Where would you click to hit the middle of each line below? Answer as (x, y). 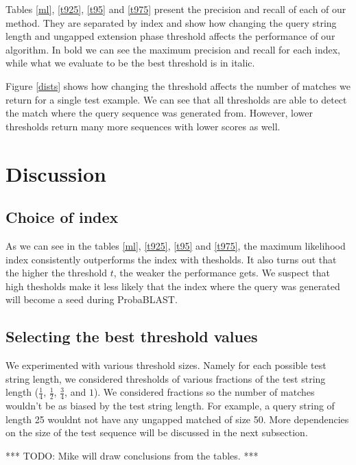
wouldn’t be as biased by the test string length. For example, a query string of (170, 406)
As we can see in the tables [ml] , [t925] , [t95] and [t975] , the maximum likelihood (176, 245)
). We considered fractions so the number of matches (204, 392)
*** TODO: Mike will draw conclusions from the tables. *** (132, 455)
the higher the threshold (56, 273)
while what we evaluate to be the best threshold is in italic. (130, 63)
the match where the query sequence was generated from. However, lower (159, 113)
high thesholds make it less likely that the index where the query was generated (173, 286)
